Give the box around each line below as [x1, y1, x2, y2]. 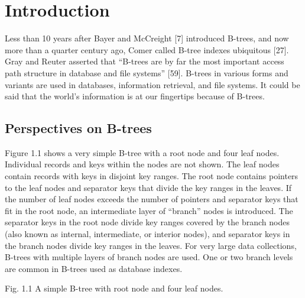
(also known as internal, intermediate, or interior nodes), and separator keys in [5, 228, 290, 240]
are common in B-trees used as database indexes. [5, 262, 183, 274]
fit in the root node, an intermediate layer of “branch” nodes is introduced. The [5, 204, 293, 216]
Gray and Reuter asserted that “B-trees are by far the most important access [5, 55, 284, 67]
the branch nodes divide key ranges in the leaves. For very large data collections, [5, 239, 297, 251]
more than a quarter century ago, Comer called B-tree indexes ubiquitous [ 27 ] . [5, 43, 289, 56]
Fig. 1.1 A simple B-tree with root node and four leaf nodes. [5, 282, 223, 294]
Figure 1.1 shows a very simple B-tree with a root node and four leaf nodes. [5, 146, 280, 158]
